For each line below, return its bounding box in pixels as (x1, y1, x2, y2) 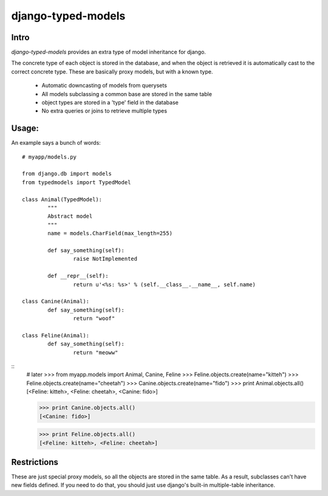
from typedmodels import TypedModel (22, 179, 131, 185)
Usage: (11, 123, 39, 134)
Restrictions (11, 457, 59, 467)
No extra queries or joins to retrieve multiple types (41, 107, 167, 115)
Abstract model (47, 213, 93, 220)
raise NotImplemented (73, 255, 138, 263)
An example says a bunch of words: (11, 139, 101, 146)
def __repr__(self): (47, 272, 109, 280)
